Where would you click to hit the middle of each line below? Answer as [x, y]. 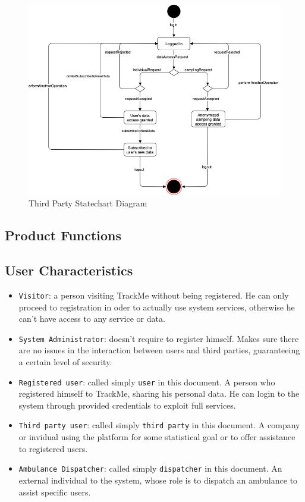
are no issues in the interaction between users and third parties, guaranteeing [159, 350]
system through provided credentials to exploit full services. [127, 405]
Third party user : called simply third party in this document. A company [159, 425]
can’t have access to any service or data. [92, 319]
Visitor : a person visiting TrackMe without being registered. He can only [154, 295]
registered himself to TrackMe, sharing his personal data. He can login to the [159, 393]
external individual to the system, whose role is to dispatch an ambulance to [158, 480]
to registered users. [53, 448]
